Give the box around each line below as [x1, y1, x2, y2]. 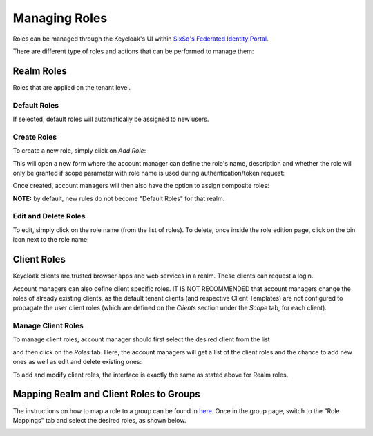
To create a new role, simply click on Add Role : [12, 146, 146, 155]
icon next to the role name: [12, 236, 89, 244]
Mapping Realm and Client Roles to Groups [12, 388, 200, 400]
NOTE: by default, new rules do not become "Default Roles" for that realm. [12, 194, 225, 202]
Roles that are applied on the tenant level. [12, 83, 131, 91]
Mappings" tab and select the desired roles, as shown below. [12, 416, 186, 424]
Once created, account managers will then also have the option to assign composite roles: [12, 182, 269, 190]
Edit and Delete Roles [12, 211, 86, 221]
